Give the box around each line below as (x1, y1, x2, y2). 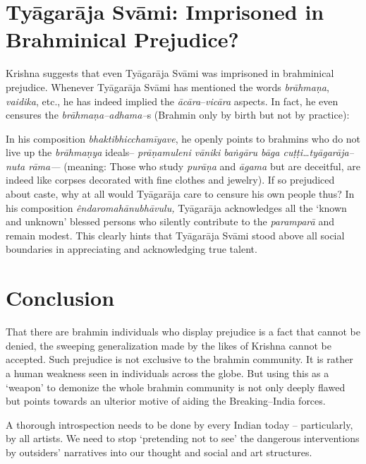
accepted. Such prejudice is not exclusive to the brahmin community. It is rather (6, 352, 353, 367)
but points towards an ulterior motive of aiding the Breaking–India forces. (6, 393, 326, 408)
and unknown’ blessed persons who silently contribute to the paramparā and (6, 214, 334, 229)
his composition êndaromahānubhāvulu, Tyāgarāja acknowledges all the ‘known (6, 200, 347, 215)
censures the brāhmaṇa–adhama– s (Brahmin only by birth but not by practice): (6, 107, 350, 122)
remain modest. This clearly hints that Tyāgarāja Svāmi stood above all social (6, 227, 345, 242)
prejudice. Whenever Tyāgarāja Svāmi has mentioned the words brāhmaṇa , (6, 79, 329, 94)
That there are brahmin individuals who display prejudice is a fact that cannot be (6, 324, 360, 339)
